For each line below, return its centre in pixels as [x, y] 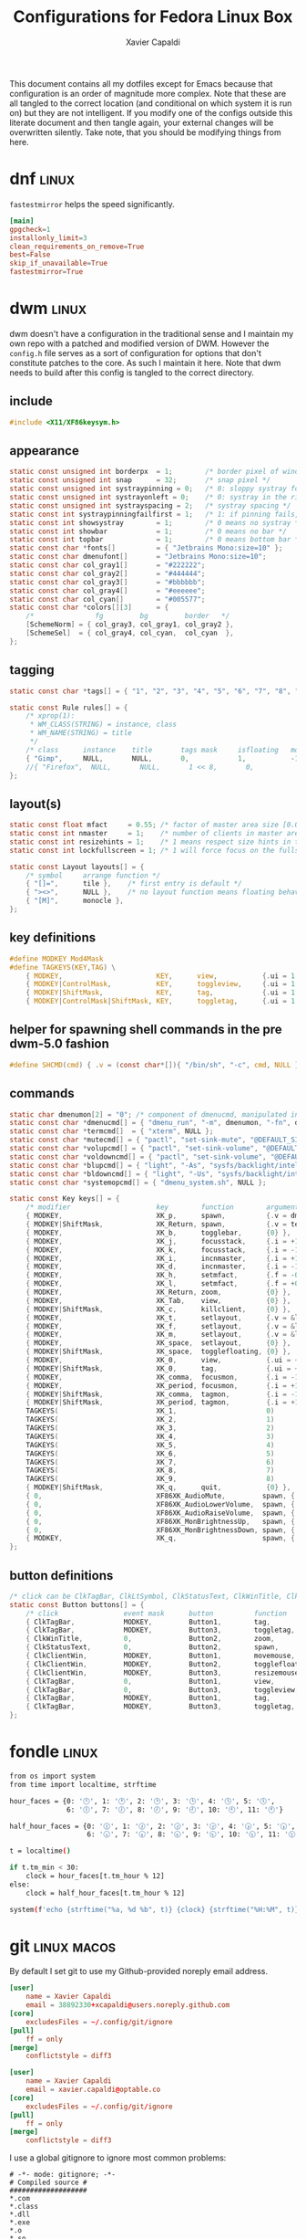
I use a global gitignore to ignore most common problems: [118, 2158]
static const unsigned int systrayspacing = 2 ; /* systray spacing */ [150, 505]
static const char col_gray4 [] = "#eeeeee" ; [107, 591]
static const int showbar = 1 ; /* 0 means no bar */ [148, 531]
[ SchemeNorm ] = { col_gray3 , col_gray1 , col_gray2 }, [130, 625]
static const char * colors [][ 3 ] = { [89, 608]
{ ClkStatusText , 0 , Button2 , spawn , [153, 1647]
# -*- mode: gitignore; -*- [63, 2175]
